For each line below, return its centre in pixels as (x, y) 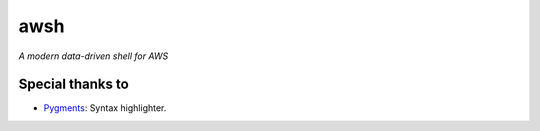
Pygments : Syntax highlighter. (105, 108)
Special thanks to (73, 84)
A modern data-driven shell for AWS (93, 56)
